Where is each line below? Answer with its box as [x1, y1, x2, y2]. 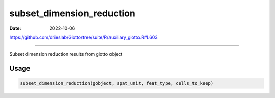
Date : [9, 25, 21, 31]
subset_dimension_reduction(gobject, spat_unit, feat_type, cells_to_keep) [20, 81, 214, 86]
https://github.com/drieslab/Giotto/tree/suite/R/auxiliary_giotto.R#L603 [9, 34, 158, 40]
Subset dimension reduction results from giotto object [9, 51, 123, 57]
